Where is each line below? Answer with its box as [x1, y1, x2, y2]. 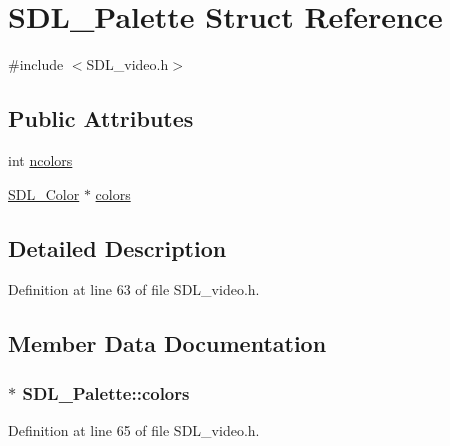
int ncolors [8, 149, 73, 170]
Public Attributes [8, 103, 194, 134]
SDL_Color [8, 183, 80, 204]
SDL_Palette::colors [22, 380, 190, 405]
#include [8, 54, 64, 75]
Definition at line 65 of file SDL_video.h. [8, 419, 260, 440]
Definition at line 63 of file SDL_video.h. [8, 279, 260, 300]
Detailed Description [8, 232, 227, 263]
